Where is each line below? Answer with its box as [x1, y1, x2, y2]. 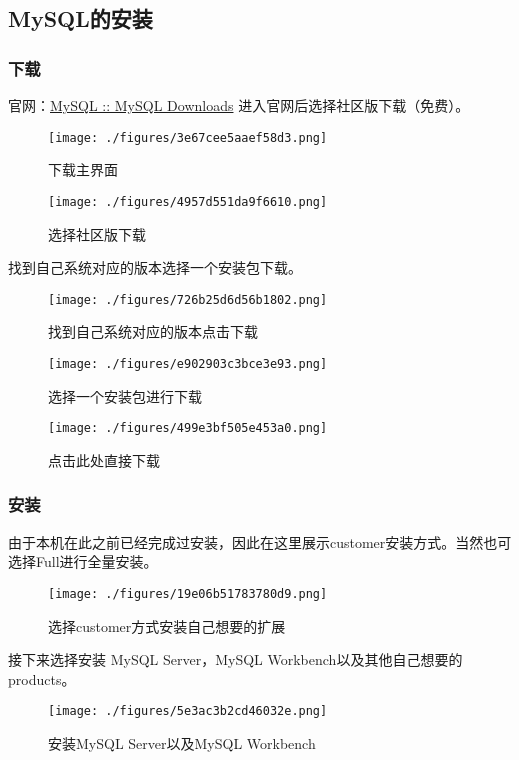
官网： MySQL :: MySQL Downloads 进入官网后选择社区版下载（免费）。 [8, 95, 470, 115]
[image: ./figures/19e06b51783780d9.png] [48, 586, 328, 601]
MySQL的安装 [8, 3, 153, 34]
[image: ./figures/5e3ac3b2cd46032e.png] [48, 704, 328, 719]
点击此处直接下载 [48, 449, 160, 470]
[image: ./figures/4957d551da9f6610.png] [48, 194, 328, 209]
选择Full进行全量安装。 [8, 551, 158, 572]
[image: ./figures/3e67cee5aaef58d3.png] [48, 130, 328, 145]
